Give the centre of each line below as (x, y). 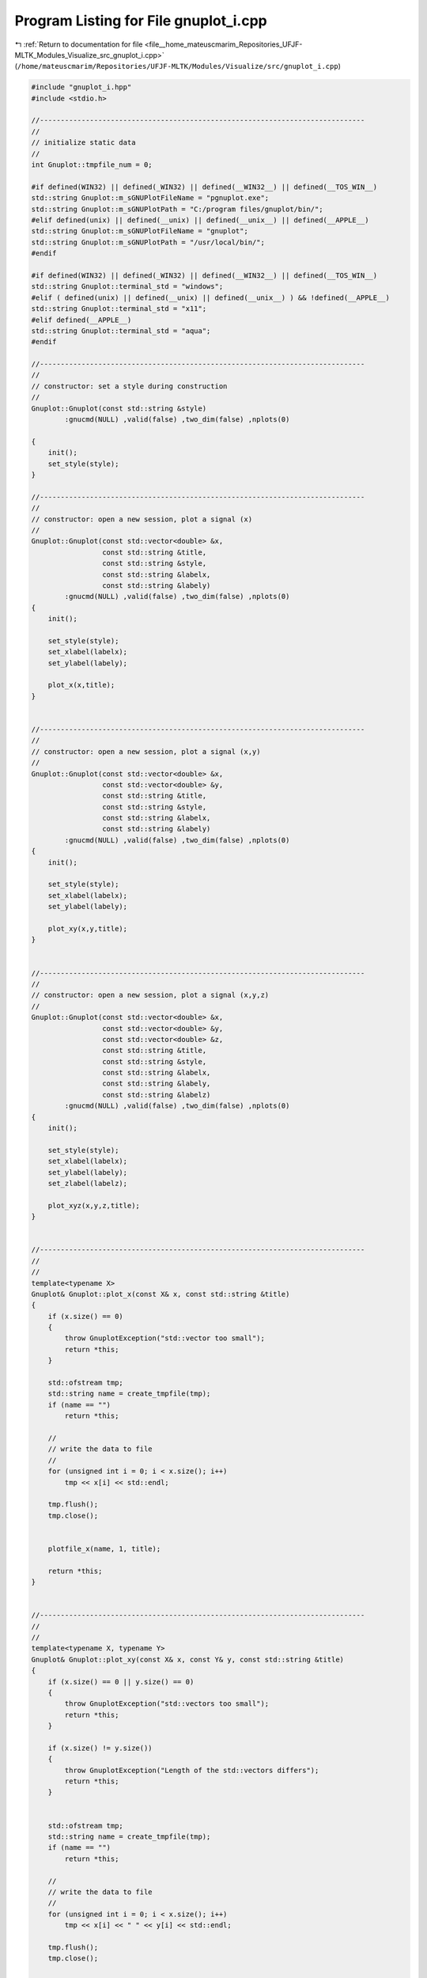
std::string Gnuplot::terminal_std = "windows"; (127, 286)
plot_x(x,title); (81, 685)
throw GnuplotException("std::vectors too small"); (167, 1704)
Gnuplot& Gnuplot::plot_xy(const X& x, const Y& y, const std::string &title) (187, 1659)
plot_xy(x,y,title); (88, 928)
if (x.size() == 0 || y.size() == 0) (121, 1682)
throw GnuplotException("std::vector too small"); (164, 1338)
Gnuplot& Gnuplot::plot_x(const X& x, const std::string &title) (161, 1294)
